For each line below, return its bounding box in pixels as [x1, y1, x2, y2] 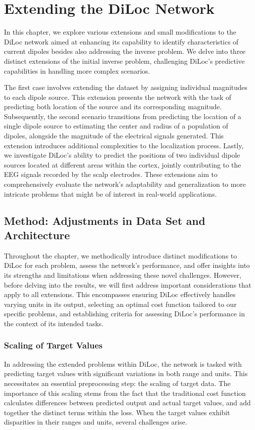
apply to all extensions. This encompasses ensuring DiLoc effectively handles [4, 289, 236, 300]
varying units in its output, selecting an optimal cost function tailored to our [4, 299, 237, 309]
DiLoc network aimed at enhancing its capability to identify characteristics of [4, 36, 239, 46]
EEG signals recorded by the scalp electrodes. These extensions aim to [4, 169, 217, 179]
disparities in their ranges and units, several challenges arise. [4, 417, 187, 427]
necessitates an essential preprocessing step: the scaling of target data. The [4, 378, 231, 388]
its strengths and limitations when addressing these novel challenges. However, [4, 270, 242, 280]
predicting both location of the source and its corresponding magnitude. [4, 101, 222, 112]
